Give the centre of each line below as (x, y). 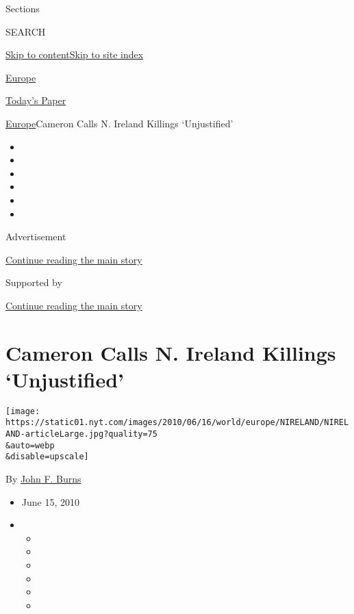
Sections (23, 8)
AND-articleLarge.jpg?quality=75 (81, 434)
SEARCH (26, 31)
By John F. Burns (43, 479)
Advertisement (36, 236)
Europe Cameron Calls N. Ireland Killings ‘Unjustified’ (119, 123)
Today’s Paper (36, 100)
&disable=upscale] (47, 457)
